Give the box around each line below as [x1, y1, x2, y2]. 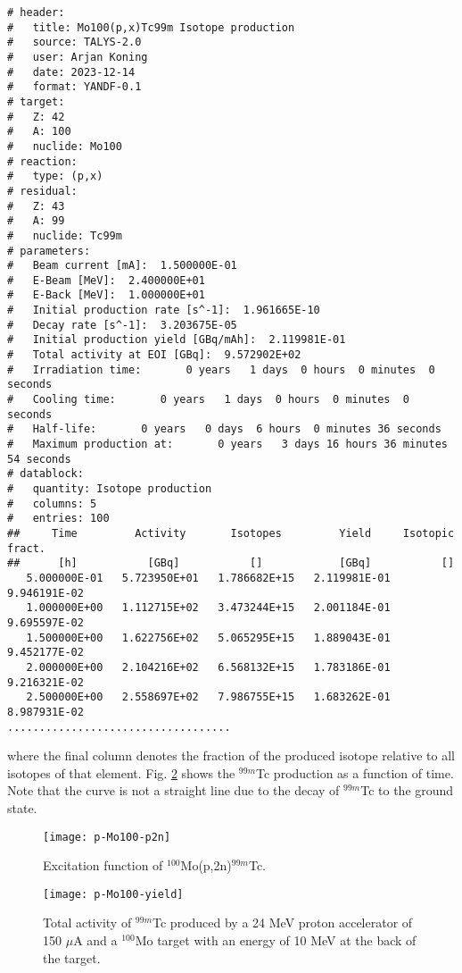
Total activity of [43, 913, 132, 932]
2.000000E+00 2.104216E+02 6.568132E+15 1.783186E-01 [26, 660, 391, 674]
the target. [43, 948, 101, 967]
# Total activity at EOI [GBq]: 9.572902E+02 [7, 348, 301, 362]
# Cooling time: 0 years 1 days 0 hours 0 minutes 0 [7, 393, 410, 407]
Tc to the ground [360, 781, 454, 800]
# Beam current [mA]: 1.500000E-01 [7, 259, 237, 273]
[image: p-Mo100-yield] [43, 887, 184, 901]
